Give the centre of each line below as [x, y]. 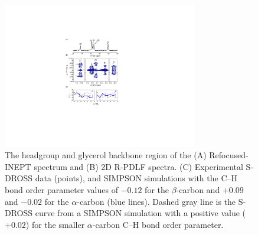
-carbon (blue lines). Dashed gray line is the [156, 201]
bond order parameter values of [61, 189]
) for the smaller [55, 224]
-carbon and [198, 189]
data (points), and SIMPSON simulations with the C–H [136, 178]
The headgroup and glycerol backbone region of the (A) [106, 155]
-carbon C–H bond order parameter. [158, 224]
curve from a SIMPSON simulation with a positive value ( [141, 213]
